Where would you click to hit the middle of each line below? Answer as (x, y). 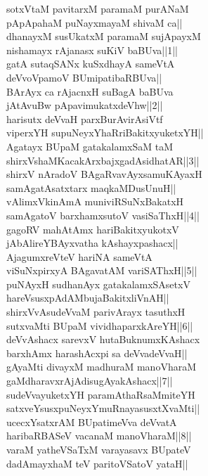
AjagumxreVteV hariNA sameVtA (79, 256)
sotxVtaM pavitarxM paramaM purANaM (98, 8)
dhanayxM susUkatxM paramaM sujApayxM (104, 36)
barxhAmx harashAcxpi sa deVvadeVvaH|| (97, 353)
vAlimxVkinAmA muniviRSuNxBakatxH (95, 201)
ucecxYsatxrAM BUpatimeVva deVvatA (92, 422)
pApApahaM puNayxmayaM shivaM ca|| (95, 22)
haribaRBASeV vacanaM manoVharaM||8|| (99, 436)
